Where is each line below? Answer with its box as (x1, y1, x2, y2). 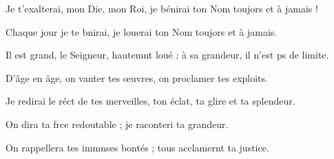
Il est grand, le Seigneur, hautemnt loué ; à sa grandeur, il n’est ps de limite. (6, 47, 329, 62)
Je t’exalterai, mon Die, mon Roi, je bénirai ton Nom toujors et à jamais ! (6, 1, 318, 15)
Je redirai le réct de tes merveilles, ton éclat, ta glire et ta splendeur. (6, 94, 295, 108)
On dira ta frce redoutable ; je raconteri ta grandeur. (6, 116, 229, 131)
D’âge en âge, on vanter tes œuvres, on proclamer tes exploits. (6, 70, 268, 85)
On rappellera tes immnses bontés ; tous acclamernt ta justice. (6, 140, 269, 154)
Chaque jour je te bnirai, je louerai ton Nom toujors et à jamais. (6, 24, 278, 39)
